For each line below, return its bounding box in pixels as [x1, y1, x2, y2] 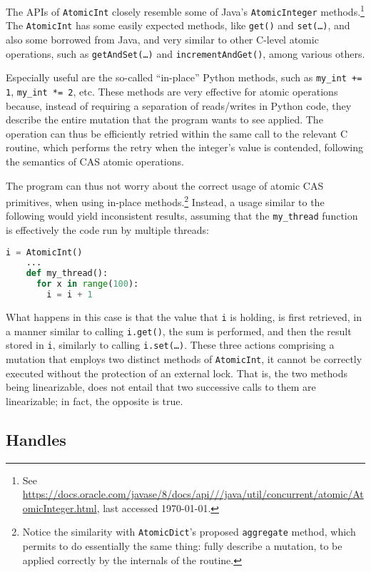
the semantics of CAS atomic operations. [6, 153, 184, 168]
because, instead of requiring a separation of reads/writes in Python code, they [6, 98, 352, 113]
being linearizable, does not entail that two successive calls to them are [6, 379, 316, 394]
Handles [6, 428, 66, 450]
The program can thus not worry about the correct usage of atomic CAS [6, 178, 324, 193]
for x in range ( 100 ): [36, 279, 139, 290]
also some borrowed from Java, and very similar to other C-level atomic [6, 31, 319, 46]
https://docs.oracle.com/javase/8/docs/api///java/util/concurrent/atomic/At [22, 486, 364, 501]
